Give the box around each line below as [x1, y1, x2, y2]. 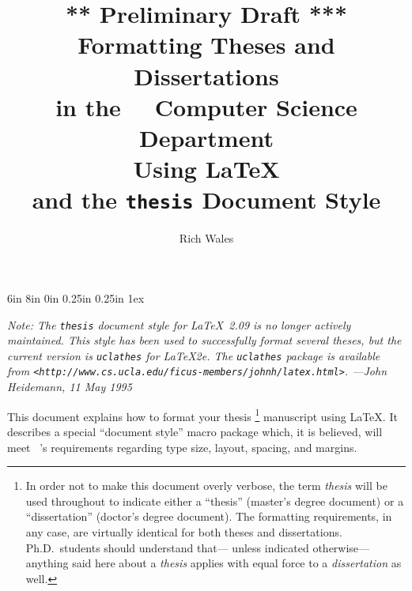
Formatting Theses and [77, 28, 335, 61]
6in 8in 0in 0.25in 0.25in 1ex [7, 289, 145, 306]
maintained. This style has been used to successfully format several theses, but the [7, 332, 402, 348]
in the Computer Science [55, 90, 357, 122]
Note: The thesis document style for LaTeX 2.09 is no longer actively [7, 316, 351, 333]
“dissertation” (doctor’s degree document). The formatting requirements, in [25, 508, 392, 525]
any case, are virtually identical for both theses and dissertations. [25, 523, 342, 540]
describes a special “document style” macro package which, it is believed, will [7, 423, 383, 439]
